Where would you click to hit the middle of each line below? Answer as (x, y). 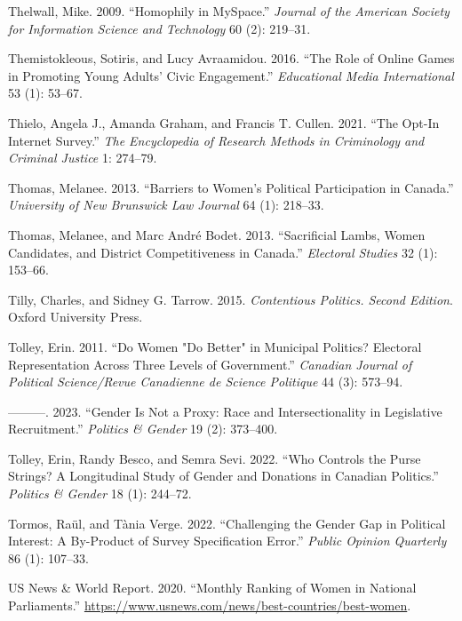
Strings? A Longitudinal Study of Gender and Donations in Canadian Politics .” (223, 476)
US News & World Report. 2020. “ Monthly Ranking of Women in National (212, 588)
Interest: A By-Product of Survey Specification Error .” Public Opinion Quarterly (227, 541)
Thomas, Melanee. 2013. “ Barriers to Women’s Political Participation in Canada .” (231, 187)
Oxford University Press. (76, 317)
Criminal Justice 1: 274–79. (83, 158)
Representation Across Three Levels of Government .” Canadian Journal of (210, 364)
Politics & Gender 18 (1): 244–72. (100, 494)
